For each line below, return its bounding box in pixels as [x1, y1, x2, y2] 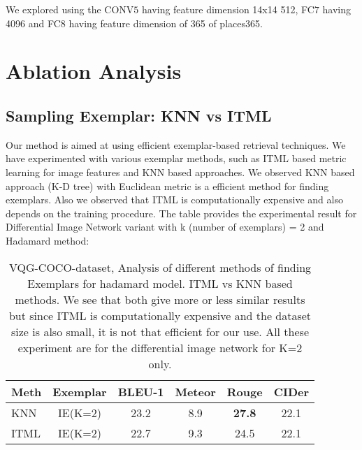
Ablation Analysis [6, 57, 182, 85]
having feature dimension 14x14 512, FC [141, 2, 314, 16]
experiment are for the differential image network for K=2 [17, 339, 303, 356]
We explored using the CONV [6, 2, 134, 16]
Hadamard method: [6, 233, 89, 247]
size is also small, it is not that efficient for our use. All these [11, 323, 309, 340]
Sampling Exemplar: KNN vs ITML [6, 104, 272, 126]
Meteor [175, 383, 216, 400]
